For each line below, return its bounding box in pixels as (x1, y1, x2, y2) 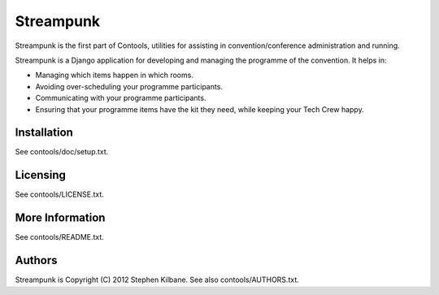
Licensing (15, 168, 67, 182)
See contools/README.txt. (15, 232, 105, 242)
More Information (15, 211, 106, 225)
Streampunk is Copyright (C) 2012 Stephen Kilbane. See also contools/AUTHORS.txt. (15, 275, 300, 284)
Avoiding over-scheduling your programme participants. (35, 81, 224, 91)
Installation (15, 126, 73, 140)
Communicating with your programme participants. (35, 93, 206, 103)
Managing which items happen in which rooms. (35, 70, 194, 80)
